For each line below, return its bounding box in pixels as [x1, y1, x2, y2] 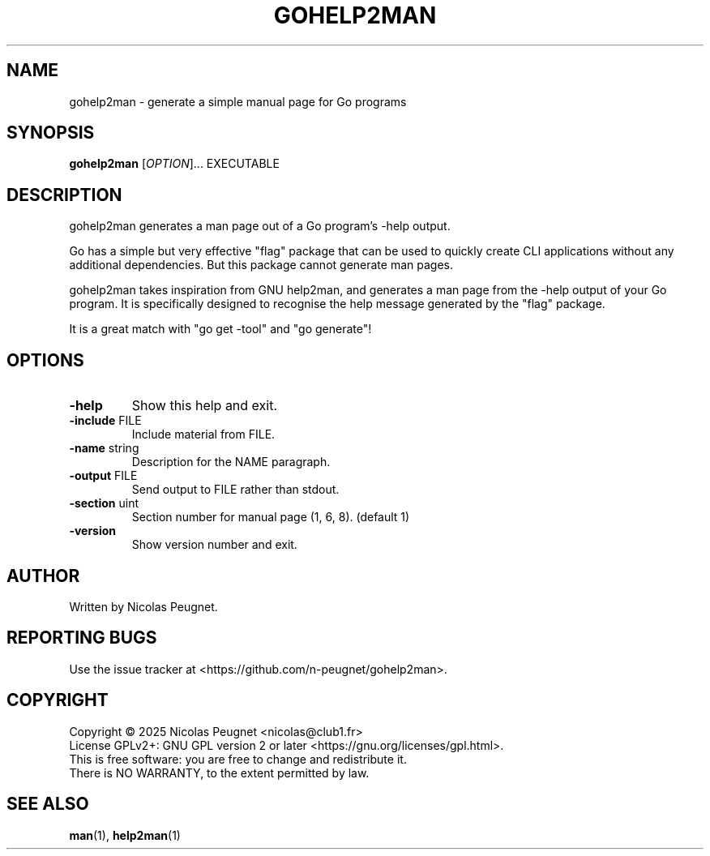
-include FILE [69, 413, 142, 428]
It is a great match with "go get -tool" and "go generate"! [69, 322, 372, 336]
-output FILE [69, 469, 138, 483]
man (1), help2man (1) [69, 828, 181, 842]
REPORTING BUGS [6, 627, 157, 648]
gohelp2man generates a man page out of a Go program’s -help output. [69, 219, 451, 233]
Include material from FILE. [131, 427, 276, 442]
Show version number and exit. [131, 537, 297, 552]
